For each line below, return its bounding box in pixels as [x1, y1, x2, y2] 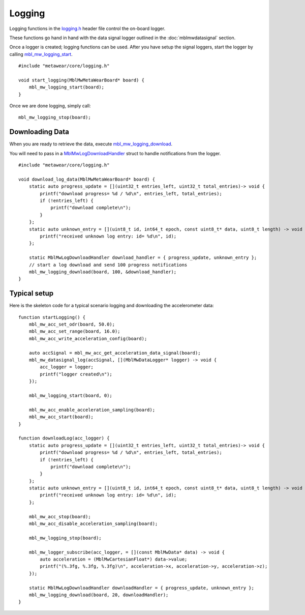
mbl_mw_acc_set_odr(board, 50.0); [28, 321, 115, 328]
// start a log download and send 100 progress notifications [28, 262, 188, 268]
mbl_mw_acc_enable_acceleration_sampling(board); [28, 407, 155, 413]
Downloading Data [9, 128, 70, 136]
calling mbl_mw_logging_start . [9, 51, 73, 57]
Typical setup [9, 289, 53, 298]
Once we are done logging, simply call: [9, 103, 91, 109]
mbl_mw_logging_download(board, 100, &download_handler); [28, 269, 177, 275]
